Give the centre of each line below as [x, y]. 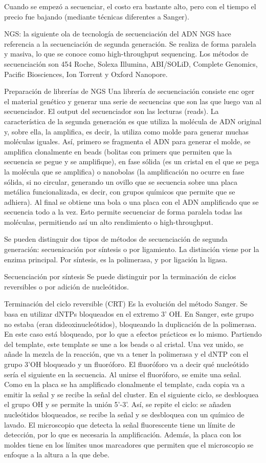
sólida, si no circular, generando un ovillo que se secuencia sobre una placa [121, 181]
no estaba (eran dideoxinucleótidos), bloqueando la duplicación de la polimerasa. [130, 324]
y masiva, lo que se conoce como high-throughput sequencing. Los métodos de [126, 54]
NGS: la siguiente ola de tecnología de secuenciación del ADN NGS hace [118, 34]
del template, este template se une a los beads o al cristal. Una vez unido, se [124, 344]
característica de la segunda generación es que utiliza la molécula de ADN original [133, 121]
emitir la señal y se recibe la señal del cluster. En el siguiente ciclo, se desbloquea [131, 394]
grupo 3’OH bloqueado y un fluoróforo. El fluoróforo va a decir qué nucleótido [127, 364]
